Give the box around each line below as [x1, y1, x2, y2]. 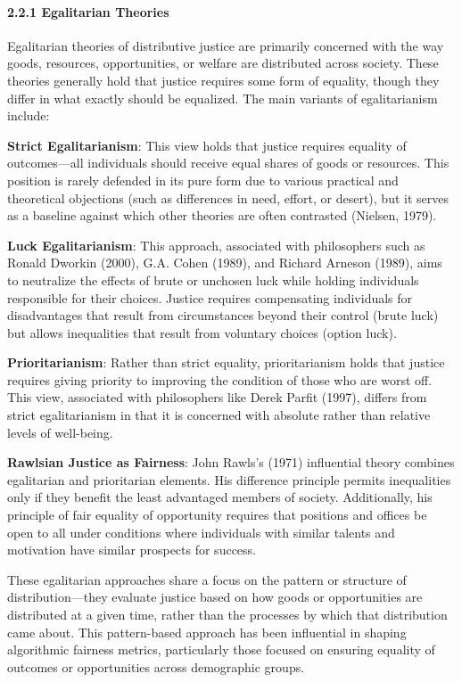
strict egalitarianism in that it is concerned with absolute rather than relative [7, 406, 431, 424]
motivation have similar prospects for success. [7, 540, 256, 559]
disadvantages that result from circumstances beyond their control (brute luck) [7, 306, 439, 325]
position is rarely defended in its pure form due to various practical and [7, 170, 399, 189]
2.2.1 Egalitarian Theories [7, 2, 169, 21]
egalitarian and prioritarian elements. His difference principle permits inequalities [7, 470, 451, 489]
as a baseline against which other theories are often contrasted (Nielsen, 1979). [7, 206, 437, 225]
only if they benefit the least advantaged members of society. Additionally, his [7, 488, 433, 506]
